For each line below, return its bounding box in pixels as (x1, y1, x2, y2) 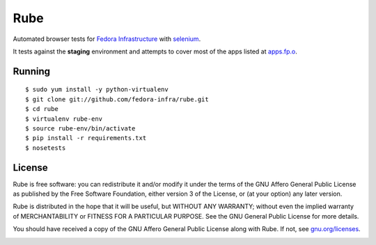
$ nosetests (25, 144, 66, 152)
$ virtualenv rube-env (25, 115, 103, 123)
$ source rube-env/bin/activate (25, 124, 136, 132)
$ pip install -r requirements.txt (25, 134, 147, 142)
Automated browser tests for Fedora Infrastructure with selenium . (13, 35, 201, 43)
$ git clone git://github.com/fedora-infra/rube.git (25, 95, 209, 103)
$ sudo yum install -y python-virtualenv (25, 85, 169, 94)
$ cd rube (25, 105, 58, 113)
